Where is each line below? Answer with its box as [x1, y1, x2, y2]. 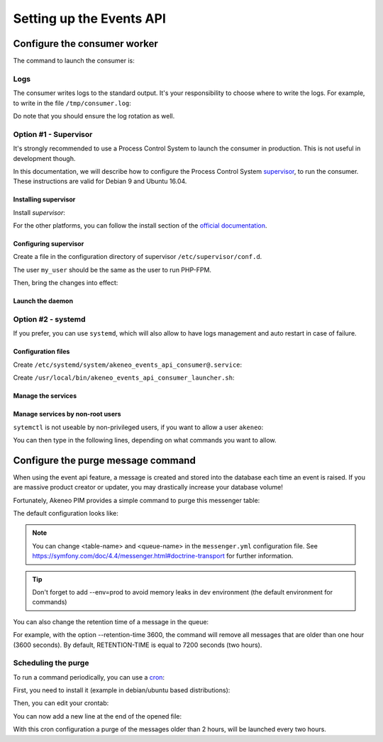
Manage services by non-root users [13, 410, 121, 419]
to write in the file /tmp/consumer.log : [13, 99, 131, 107]
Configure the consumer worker [13, 38, 159, 50]
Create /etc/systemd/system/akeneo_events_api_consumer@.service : [13, 360, 243, 369]
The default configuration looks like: [13, 509, 118, 518]
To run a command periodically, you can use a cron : [13, 672, 165, 681]
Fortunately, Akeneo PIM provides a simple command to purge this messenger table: [13, 496, 260, 504]
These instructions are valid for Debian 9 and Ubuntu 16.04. [13, 177, 187, 186]
